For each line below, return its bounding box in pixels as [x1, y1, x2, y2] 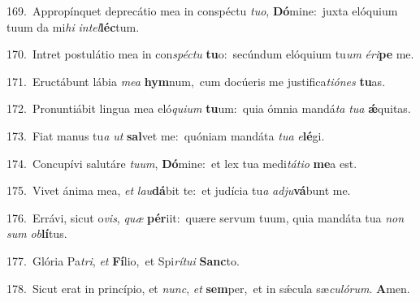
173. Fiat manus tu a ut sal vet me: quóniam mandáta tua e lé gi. [6, 127, 325, 144]
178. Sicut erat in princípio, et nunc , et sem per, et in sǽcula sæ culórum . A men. [6, 279, 410, 296]
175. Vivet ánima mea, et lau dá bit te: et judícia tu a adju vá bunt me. [6, 182, 351, 199]
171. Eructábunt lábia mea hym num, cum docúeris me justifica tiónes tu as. [6, 72, 386, 89]
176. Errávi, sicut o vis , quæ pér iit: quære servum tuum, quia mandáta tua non [6, 209, 405, 226]
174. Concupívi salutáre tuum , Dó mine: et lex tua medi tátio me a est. [6, 154, 357, 171]
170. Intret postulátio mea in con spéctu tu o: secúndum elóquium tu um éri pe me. [6, 45, 414, 63]
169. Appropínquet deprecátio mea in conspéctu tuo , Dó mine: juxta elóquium [6, 2, 398, 19]
